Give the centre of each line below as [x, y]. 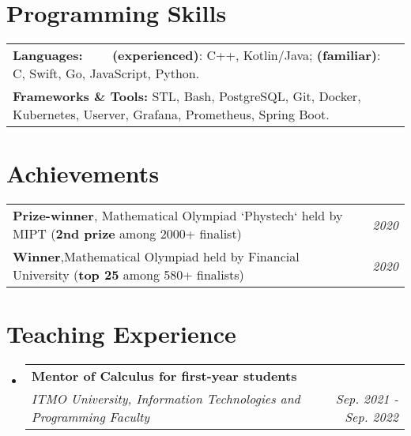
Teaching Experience [121, 334]
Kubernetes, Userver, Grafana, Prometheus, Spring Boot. [171, 115]
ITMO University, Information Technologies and [166, 399]
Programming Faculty [90, 417]
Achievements [83, 173]
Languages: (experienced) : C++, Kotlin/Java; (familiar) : [197, 55]
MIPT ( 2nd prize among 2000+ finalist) [127, 234]
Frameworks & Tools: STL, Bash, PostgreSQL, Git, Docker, [187, 96]
